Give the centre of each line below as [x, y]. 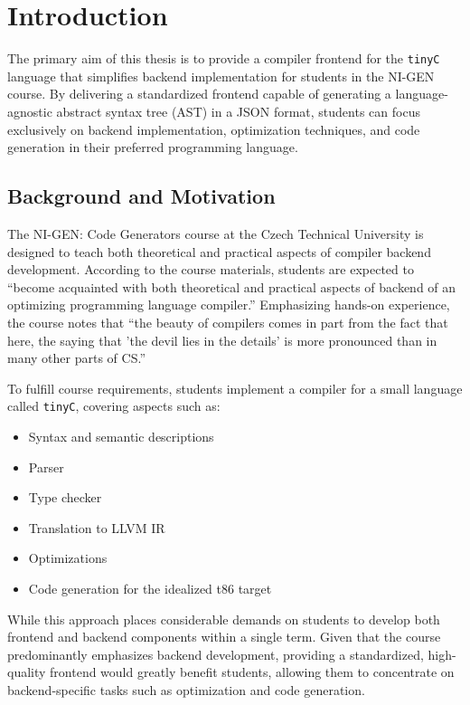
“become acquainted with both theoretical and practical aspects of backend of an [232, 286]
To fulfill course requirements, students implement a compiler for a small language [235, 388]
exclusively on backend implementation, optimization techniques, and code [214, 129]
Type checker [65, 497]
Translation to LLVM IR [97, 527]
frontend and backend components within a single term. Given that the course [224, 637]
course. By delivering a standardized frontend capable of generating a [199, 94]
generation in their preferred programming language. [153, 147]
